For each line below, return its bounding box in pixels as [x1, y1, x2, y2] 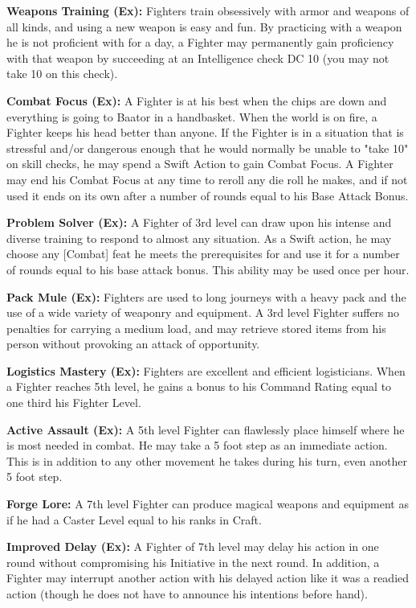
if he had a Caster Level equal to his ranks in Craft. [6, 511, 262, 528]
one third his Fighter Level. [6, 394, 141, 411]
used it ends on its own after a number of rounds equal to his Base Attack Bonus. [6, 187, 409, 203]
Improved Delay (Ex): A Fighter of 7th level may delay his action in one [6, 538, 379, 555]
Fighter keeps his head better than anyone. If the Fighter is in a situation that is [6, 124, 404, 141]
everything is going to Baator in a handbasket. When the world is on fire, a [6, 108, 377, 125]
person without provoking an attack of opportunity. [6, 335, 260, 352]
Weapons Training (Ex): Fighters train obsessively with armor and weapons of [6, 2, 410, 18]
